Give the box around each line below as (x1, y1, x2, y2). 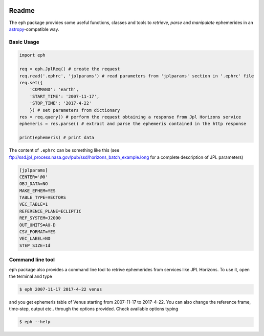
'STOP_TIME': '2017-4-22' (29, 100, 92, 106)
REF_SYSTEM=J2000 (19, 216, 61, 221)
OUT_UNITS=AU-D (19, 222, 56, 228)
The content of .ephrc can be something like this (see (9, 147, 120, 153)
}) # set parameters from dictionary (29, 107, 120, 113)
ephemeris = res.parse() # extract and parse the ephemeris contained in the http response (19, 121, 246, 127)
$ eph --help (19, 319, 51, 325)
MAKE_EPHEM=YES (19, 188, 56, 193)
